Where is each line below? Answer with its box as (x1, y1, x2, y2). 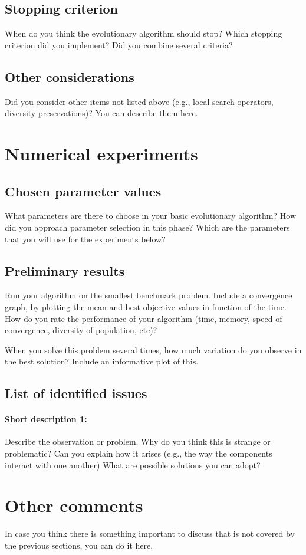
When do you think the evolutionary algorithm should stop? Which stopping (5, 27, 282, 40)
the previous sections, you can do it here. (5, 538, 153, 551)
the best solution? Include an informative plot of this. (5, 355, 199, 367)
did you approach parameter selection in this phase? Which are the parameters (5, 221, 290, 233)
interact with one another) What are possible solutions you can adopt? (5, 458, 261, 471)
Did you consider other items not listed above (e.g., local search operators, (5, 95, 274, 107)
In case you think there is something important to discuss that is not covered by (5, 527, 295, 540)
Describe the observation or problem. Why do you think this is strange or (5, 435, 271, 448)
